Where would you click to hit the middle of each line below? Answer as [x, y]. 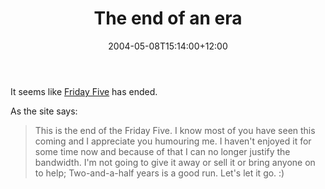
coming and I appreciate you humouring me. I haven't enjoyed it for [173, 141]
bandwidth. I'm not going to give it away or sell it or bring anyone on [175, 162]
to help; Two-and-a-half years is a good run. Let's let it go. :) [159, 173]
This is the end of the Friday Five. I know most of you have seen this [175, 130]
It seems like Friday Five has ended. [84, 91]
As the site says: [44, 111]
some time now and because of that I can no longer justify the [162, 151]
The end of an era [168, 18]
